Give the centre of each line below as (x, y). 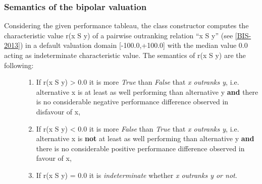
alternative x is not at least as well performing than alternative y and (145, 138)
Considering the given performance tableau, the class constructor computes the (126, 25)
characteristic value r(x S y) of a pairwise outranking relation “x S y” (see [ (121, 35)
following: (19, 65)
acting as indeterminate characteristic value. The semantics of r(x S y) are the (125, 55)
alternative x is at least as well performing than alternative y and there (147, 91)
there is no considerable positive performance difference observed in (140, 148)
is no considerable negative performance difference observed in (132, 102)
